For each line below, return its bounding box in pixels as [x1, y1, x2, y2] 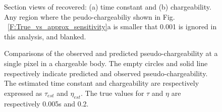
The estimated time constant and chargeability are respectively [4, 78, 199, 88]
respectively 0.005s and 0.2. [4, 98, 89, 108]
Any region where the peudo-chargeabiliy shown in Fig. [4, 11, 175, 22]
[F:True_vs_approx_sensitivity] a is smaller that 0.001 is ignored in [8, 21, 217, 32]
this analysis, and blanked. [4, 31, 86, 41]
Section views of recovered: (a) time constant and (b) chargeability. [4, 2, 211, 12]
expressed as [4, 87, 42, 98]
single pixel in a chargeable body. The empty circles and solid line [4, 58, 208, 68]
